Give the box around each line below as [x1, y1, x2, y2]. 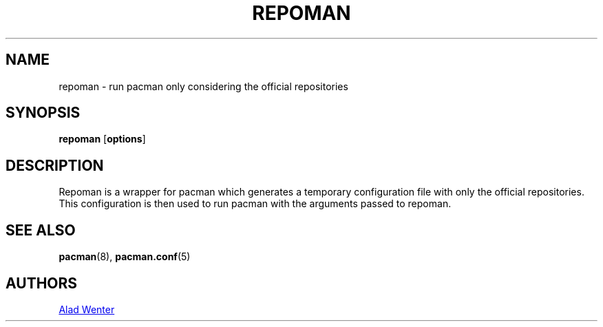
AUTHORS [6, 274, 78, 292]
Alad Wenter [59, 303, 115, 315]
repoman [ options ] [59, 133, 146, 145]
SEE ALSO [6, 221, 76, 239]
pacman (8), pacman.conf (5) [59, 251, 191, 263]
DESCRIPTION [6, 156, 104, 174]
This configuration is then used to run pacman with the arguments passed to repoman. [59, 198, 452, 210]
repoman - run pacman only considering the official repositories [59, 80, 348, 92]
